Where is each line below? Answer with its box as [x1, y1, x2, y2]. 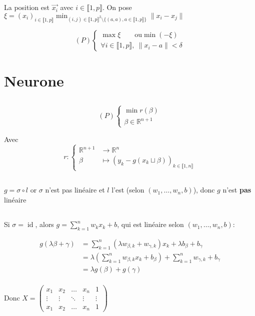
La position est [4, 2, 49, 12]
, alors [35, 219, 54, 229]
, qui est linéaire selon [117, 219, 184, 229]
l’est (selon [111, 184, 144, 195]
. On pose [102, 2, 132, 12]
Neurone [4, 70, 64, 90]
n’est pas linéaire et [45, 184, 105, 195]
